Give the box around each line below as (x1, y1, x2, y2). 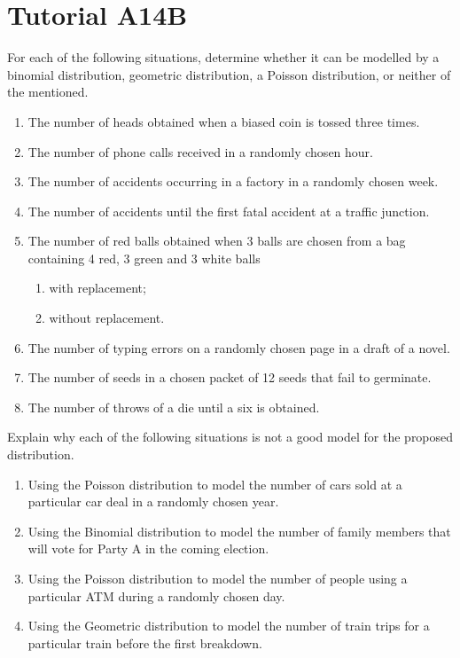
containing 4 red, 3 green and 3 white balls (27, 248, 261, 267)
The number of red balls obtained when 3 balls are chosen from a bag (27, 231, 406, 250)
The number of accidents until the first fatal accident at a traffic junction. (27, 201, 430, 220)
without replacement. (49, 309, 165, 327)
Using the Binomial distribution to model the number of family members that (27, 521, 451, 540)
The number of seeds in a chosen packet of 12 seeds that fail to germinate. (27, 368, 432, 387)
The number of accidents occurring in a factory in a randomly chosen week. (27, 172, 439, 191)
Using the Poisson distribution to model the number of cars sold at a (27, 474, 402, 493)
